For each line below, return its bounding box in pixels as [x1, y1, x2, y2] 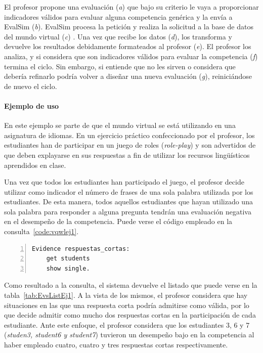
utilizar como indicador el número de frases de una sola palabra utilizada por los [4, 186, 253, 197]
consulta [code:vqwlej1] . [4, 226, 79, 237]
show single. [46, 264, 90, 272]
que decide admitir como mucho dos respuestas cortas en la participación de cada [4, 310, 256, 320]
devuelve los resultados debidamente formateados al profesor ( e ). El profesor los [4, 41, 251, 52]
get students [46, 255, 90, 262]
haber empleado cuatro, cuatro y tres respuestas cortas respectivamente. [4, 339, 228, 350]
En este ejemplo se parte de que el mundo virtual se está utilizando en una [4, 120, 236, 130]
